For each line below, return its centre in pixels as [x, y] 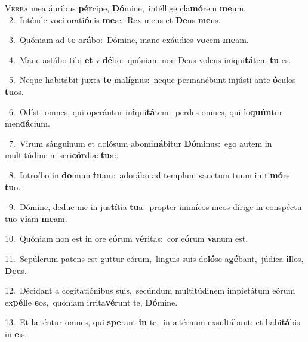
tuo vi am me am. [36, 218]
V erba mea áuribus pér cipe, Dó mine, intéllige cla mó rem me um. [125, 8]
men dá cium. [27, 123]
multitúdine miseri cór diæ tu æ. [62, 155]
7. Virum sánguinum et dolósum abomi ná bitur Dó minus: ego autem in [140, 143]
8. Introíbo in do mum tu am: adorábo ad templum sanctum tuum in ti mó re [149, 175]
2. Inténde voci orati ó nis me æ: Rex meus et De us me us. [115, 19]
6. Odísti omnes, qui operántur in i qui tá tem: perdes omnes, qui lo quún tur [146, 111]
